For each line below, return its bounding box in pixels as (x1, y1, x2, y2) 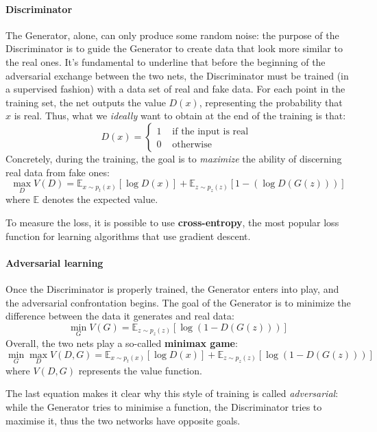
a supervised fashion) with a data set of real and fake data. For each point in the (5, 82, 345, 96)
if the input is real (172, 126, 249, 136)
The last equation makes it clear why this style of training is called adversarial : (5, 386, 339, 400)
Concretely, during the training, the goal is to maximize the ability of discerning (5, 151, 342, 165)
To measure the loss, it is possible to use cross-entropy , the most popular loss (5, 215, 339, 229)
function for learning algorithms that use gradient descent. (5, 228, 251, 243)
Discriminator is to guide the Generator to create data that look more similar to (5, 41, 343, 56)
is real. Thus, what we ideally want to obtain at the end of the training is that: (14, 108, 346, 123)
